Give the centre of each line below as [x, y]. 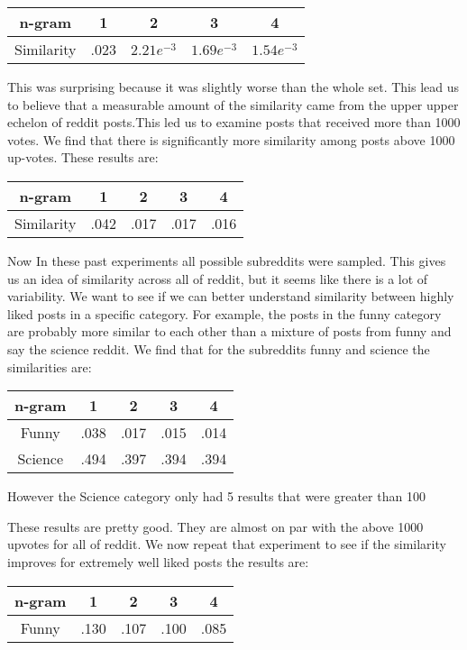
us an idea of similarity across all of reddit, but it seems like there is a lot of [218, 278]
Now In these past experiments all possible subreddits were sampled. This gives [227, 260]
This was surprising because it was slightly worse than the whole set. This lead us [233, 87]
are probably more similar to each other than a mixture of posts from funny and [229, 331]
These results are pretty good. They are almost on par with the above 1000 [215, 526]
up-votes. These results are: [83, 157]
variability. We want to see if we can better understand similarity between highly [231, 296]
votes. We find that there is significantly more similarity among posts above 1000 [231, 139]
